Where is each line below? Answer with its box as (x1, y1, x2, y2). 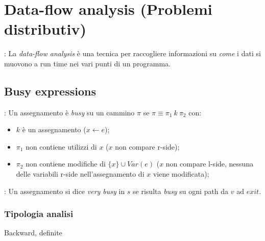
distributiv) (4, 18, 87, 39)
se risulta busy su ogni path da (133, 185, 229, 196)
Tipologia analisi (4, 207, 74, 220)
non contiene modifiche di (26, 158, 106, 169)
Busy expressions (4, 83, 96, 99)
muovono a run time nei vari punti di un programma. (4, 58, 171, 68)
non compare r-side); (115, 141, 180, 152)
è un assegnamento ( (22, 124, 86, 135)
